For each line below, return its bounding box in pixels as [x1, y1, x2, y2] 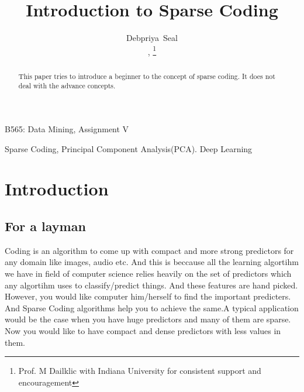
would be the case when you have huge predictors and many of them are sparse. [5, 313, 291, 325]
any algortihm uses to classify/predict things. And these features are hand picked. [5, 278, 298, 291]
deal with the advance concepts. [18, 81, 116, 91]
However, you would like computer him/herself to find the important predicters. [5, 290, 291, 302]
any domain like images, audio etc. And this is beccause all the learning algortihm [5, 256, 299, 268]
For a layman [5, 217, 86, 235]
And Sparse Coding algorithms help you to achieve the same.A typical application [5, 301, 299, 314]
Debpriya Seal [126, 32, 178, 44]
